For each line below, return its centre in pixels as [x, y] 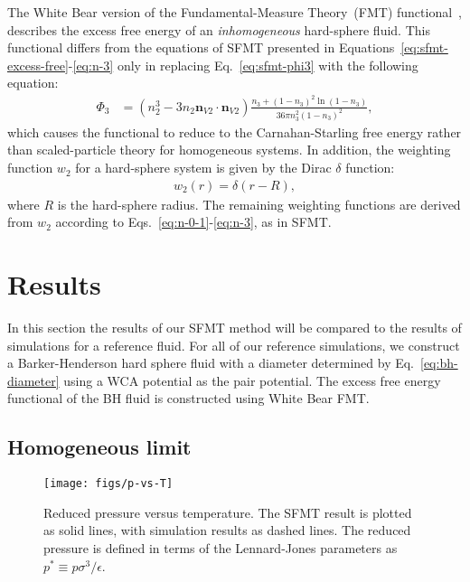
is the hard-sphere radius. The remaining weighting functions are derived [259, 204]
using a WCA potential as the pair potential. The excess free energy [252, 380]
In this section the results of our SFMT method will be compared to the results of [235, 328]
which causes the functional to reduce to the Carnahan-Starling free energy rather [235, 131]
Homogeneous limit [99, 447]
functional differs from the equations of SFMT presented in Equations [201, 47]
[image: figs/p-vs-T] [108, 484]
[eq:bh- [439, 363]
